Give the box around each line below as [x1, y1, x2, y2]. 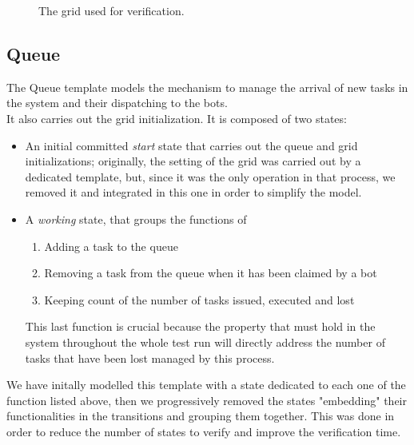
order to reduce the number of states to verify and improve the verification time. [6, 423, 401, 439]
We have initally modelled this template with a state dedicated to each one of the [6, 376, 406, 393]
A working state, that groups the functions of [25, 210, 247, 227]
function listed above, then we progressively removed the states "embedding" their [6, 391, 407, 408]
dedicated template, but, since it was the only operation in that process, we [25, 168, 396, 185]
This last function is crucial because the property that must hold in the [25, 318, 376, 335]
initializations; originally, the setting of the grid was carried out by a [25, 153, 361, 169]
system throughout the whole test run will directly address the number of [25, 333, 385, 350]
